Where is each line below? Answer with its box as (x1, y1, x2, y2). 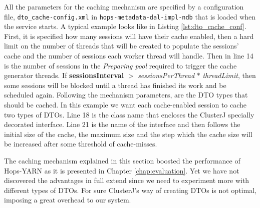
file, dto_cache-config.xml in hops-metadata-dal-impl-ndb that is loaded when (4, 11, 256, 21)
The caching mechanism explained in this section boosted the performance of (4, 155, 240, 165)
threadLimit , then (202, 70, 256, 80)
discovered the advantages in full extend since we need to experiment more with (4, 175, 249, 185)
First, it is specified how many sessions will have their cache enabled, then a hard (4, 30, 254, 41)
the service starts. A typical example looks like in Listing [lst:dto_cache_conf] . (4, 21, 246, 31)
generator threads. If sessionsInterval (4, 70, 124, 80)
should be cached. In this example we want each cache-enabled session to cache (4, 99, 247, 109)
